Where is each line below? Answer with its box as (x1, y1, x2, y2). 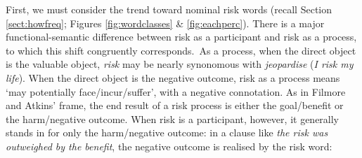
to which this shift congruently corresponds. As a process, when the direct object (6, 43, 356, 57)
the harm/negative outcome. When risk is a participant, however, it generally (6, 111, 340, 126)
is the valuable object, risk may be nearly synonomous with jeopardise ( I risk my (6, 57, 354, 71)
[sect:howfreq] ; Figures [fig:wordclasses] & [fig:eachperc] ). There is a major (6, 15, 325, 30)
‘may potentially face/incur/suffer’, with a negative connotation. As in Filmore (6, 84, 346, 99)
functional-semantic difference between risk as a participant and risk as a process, (6, 29, 357, 44)
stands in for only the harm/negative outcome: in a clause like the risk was (6, 125, 328, 140)
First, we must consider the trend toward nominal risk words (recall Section (6, 2, 332, 16)
